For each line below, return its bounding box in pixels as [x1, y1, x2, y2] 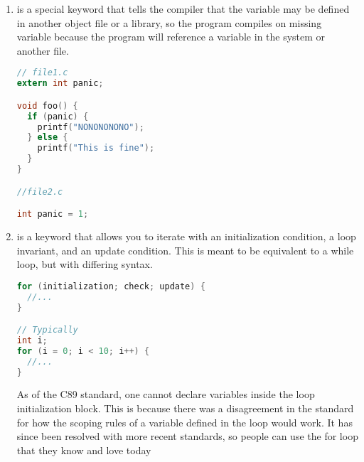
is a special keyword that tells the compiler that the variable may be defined [16, 1, 350, 16]
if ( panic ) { [27, 111, 89, 122]
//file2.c [16, 186, 63, 197]
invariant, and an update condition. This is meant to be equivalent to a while [16, 242, 354, 257]
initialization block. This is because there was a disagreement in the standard [16, 401, 354, 415]
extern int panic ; [16, 78, 104, 89]
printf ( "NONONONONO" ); [37, 122, 144, 132]
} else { [27, 132, 68, 143]
